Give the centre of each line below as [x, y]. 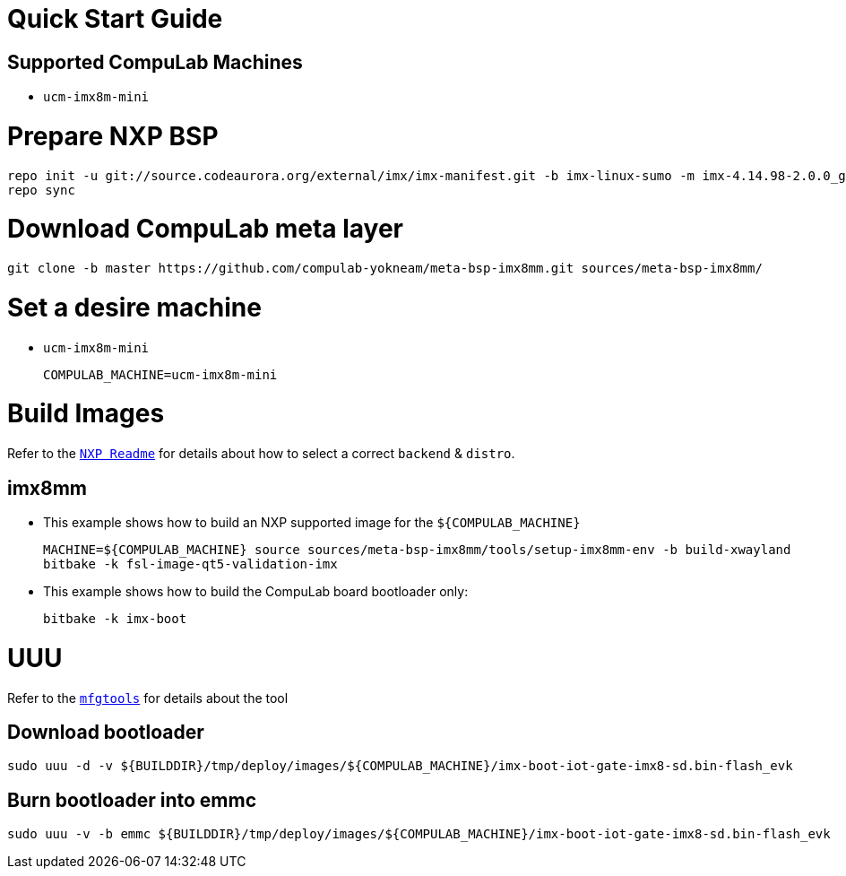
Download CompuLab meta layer [206, 229]
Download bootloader [106, 732]
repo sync [41, 190]
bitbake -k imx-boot [115, 619]
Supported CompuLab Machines [155, 62]
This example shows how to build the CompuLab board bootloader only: [256, 592]
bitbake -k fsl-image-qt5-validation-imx [190, 564]
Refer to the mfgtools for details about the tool [148, 698]
